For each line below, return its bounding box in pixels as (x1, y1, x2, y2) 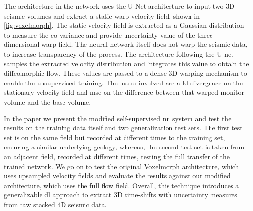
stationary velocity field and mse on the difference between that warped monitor (4, 87, 244, 97)
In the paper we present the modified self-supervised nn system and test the (4, 113, 232, 123)
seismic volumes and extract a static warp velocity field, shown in (4, 10, 200, 21)
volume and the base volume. (4, 96, 91, 106)
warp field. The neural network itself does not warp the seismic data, (42, 39, 248, 49)
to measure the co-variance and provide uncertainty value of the (4, 29, 195, 40)
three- (197, 29, 215, 40)
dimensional (4, 39, 40, 49)
